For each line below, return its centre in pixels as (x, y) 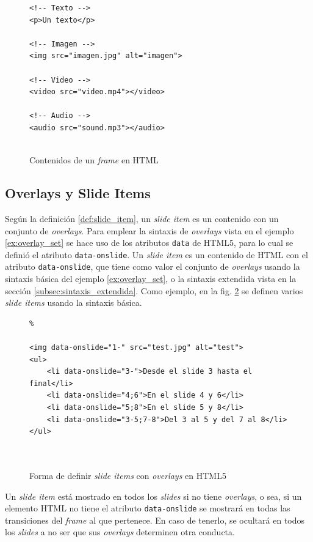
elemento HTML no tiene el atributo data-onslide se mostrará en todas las (148, 508)
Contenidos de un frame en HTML (94, 160)
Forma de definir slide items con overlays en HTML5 (128, 475)
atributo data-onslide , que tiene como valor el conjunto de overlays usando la (153, 266)
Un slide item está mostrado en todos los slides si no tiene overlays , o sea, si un (153, 496)
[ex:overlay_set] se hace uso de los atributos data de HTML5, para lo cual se (149, 243)
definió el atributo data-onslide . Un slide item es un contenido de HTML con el (156, 254)
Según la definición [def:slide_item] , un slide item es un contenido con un (142, 218)
